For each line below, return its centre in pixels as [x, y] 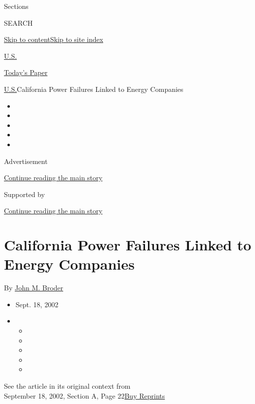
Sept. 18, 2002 [37, 304]
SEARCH [18, 22]
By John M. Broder [34, 288]
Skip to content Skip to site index [54, 39]
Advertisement [26, 161]
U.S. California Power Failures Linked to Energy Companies [94, 89]
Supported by [24, 194]
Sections [16, 6]
